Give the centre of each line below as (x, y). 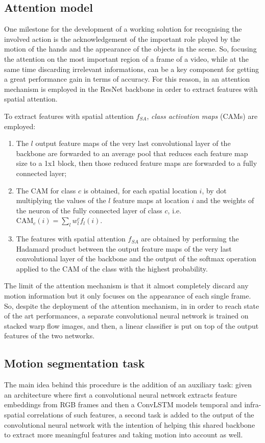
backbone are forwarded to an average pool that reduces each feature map (132, 153)
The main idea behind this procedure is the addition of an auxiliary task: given (128, 385)
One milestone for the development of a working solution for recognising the (123, 29)
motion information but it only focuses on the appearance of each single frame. (128, 296)
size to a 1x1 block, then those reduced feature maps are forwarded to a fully (137, 163)
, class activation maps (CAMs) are (202, 116)
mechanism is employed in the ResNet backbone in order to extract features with (131, 89)
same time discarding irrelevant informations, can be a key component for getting (131, 69)
